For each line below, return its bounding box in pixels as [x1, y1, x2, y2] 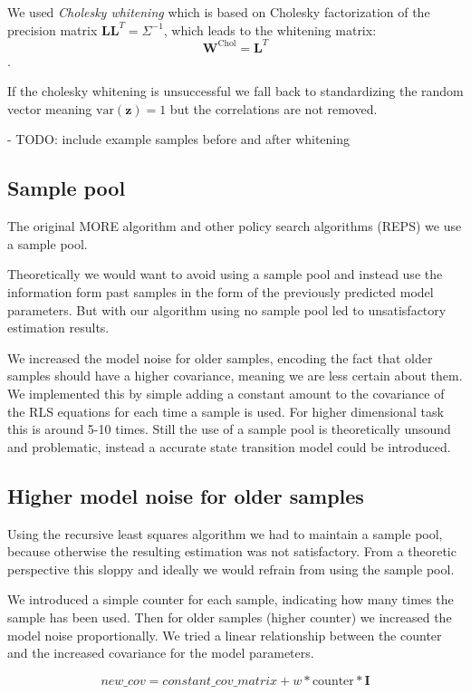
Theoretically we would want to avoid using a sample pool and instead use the [7, 265, 443, 284]
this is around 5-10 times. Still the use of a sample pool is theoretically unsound [7, 419, 451, 439]
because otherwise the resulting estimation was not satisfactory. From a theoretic [7, 542, 457, 561]
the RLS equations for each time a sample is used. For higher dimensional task [7, 401, 444, 420]
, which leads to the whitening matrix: [163, 20, 377, 39]
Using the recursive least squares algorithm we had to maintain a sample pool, [7, 524, 443, 543]
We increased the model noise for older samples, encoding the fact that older [7, 348, 433, 367]
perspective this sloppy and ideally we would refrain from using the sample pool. [7, 559, 455, 578]
